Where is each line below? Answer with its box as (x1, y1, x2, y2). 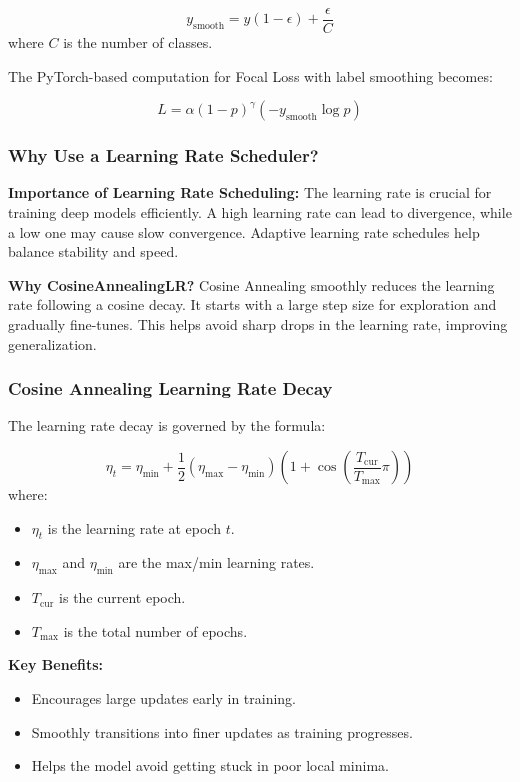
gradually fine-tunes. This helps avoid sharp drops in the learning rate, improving (8, 314, 508, 335)
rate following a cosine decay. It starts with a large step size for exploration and (8, 294, 497, 315)
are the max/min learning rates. (118, 552, 315, 573)
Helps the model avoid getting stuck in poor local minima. (31, 755, 389, 776)
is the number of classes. (63, 32, 213, 53)
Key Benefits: (8, 654, 104, 675)
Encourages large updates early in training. (31, 688, 297, 708)
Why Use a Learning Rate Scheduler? (8, 143, 319, 168)
